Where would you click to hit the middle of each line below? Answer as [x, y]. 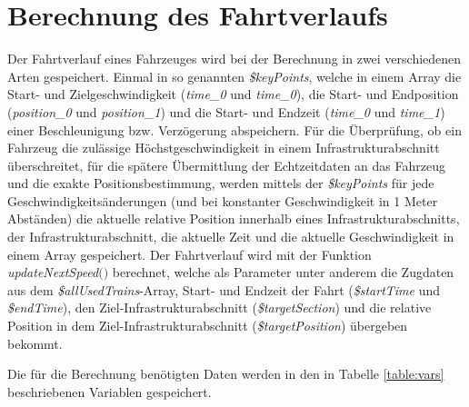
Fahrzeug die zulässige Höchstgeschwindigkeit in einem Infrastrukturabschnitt [224, 148]
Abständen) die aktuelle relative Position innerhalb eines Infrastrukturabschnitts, [234, 218]
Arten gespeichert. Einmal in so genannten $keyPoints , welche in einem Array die [234, 76]
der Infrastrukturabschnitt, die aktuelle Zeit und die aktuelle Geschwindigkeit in [231, 237]
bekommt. [35, 343]
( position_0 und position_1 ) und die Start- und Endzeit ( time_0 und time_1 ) [226, 111]
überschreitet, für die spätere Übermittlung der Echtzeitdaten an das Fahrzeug [226, 165]
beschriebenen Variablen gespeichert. [110, 391]
